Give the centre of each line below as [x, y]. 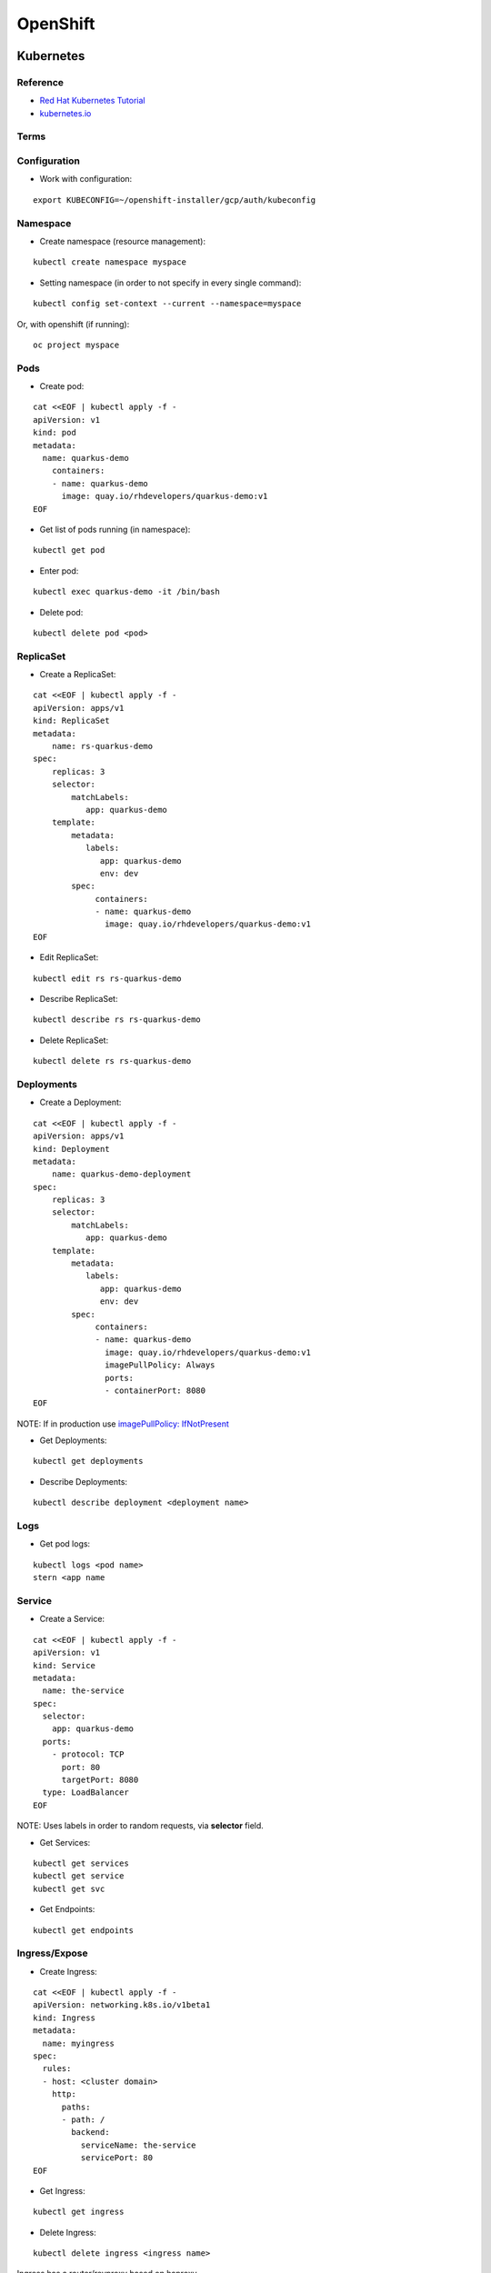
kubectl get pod [69, 551]
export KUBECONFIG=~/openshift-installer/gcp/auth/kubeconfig [175, 200]
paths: [76, 2107]
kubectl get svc [69, 1888]
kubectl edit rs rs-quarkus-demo [107, 978]
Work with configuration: [86, 179]
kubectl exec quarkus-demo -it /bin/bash [126, 592]
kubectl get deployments [88, 1461]
